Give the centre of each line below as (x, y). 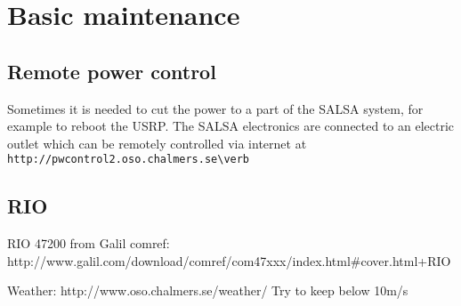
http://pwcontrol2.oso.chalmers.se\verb (129, 160)
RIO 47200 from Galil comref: (89, 243)
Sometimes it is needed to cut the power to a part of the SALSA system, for (215, 108)
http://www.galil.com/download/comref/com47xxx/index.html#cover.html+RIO (229, 260)
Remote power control (112, 71)
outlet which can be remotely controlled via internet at (157, 143)
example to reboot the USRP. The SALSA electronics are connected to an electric (231, 126)
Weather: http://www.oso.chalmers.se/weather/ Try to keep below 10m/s (208, 290)
